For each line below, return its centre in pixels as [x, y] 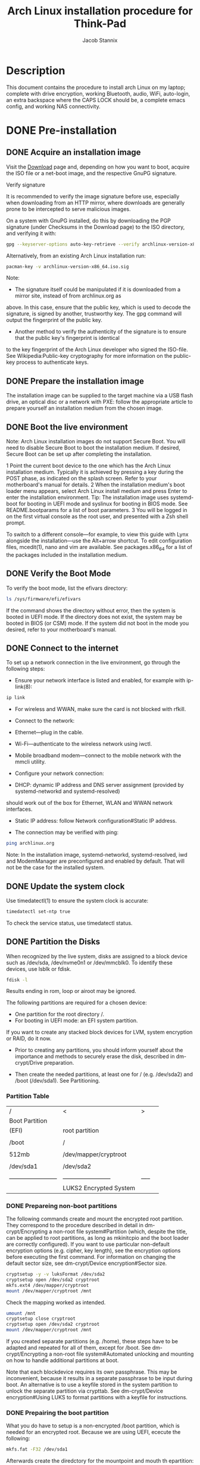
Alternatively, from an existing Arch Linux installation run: [76, 256]
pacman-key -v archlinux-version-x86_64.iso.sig [68, 266]
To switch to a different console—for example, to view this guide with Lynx [97, 534]
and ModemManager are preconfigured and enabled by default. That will [95, 861]
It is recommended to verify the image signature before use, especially [93, 196]
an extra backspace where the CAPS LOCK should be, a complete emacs [96, 100]
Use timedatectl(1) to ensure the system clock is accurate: [77, 900]
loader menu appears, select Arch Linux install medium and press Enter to [97, 491]
